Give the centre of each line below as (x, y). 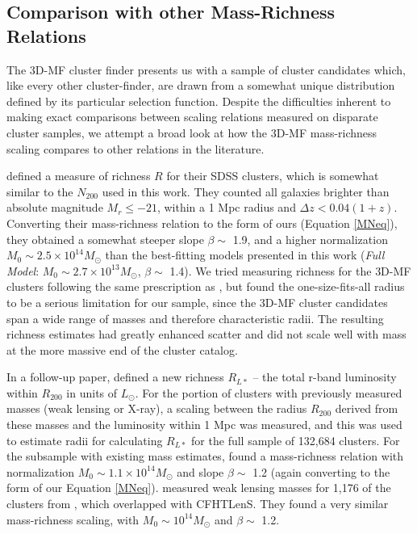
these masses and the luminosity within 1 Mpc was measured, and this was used (204, 425)
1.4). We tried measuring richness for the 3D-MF (290, 270)
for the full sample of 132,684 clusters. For (296, 440)
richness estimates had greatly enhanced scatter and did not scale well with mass (206, 334)
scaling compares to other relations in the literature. (136, 148)
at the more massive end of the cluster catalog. (122, 349)
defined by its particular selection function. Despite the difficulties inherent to (199, 101)
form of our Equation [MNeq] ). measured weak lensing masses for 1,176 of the (199, 488)
